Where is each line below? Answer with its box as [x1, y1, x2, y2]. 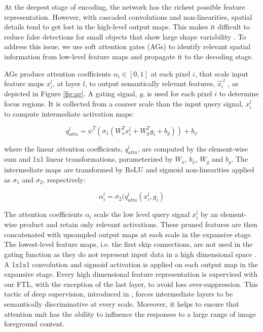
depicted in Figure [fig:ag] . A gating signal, [4, 88, 137, 99]
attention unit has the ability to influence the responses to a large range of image [4, 308, 256, 319]
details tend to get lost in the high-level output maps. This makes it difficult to [4, 21, 250, 32]
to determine [219, 88, 259, 99]
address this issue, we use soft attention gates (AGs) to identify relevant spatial [4, 41, 251, 52]
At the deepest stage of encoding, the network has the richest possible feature [4, 2, 245, 12]
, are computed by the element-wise [137, 143, 248, 154]
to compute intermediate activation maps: [4, 108, 134, 119]
